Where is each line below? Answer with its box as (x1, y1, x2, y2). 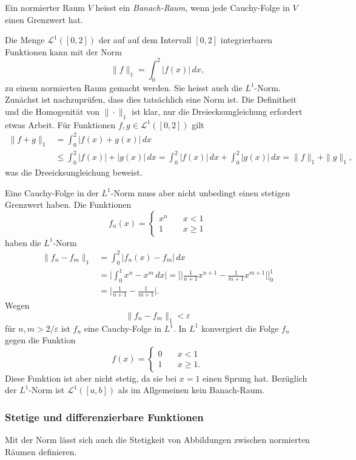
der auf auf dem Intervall (98, 33, 192, 46)
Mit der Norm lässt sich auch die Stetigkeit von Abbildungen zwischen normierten (5, 433, 310, 446)
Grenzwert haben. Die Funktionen (5, 198, 132, 211)
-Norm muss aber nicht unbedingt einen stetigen (110, 186, 291, 199)
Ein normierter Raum (5, 1, 85, 13)
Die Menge (5, 33, 45, 46)
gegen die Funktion (5, 334, 76, 346)
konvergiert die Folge (201, 321, 279, 334)
